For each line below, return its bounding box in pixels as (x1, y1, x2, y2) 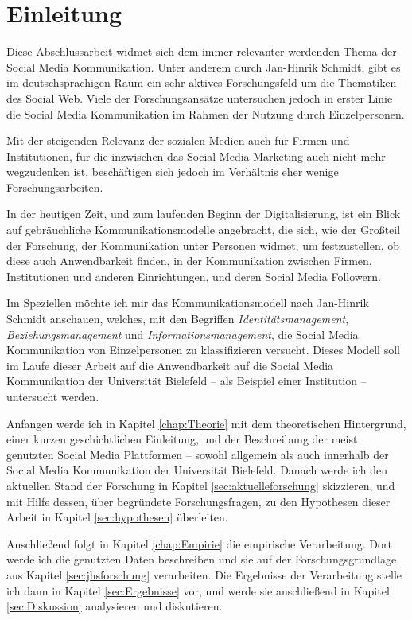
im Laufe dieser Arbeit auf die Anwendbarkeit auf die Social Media (6, 357, 334, 373)
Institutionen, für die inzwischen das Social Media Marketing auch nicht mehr (6, 147, 386, 164)
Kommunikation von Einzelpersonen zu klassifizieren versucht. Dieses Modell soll (6, 341, 400, 358)
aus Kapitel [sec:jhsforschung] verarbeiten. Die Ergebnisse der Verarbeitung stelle (6, 566, 402, 583)
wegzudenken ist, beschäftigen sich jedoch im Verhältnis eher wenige (6, 163, 339, 180)
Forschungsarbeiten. (6, 178, 103, 195)
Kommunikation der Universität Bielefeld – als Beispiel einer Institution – (6, 372, 367, 389)
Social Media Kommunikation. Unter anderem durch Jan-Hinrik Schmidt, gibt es (6, 58, 401, 75)
